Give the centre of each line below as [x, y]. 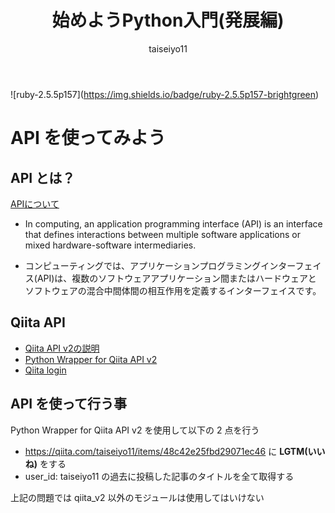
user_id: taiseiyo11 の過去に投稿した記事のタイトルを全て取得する [159, 476]
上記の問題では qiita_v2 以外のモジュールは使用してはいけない [137, 497]
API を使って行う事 [69, 404]
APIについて [35, 203]
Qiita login [45, 370]
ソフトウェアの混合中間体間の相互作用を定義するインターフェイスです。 [173, 290]
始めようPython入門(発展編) [168, 20]
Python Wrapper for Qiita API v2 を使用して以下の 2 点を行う [135, 430]
